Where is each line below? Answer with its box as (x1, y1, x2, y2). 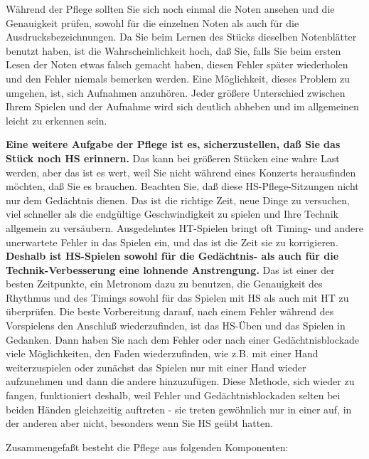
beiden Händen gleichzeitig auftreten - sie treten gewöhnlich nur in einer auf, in (6, 401, 352, 416)
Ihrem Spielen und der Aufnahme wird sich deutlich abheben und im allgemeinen (6, 99, 359, 114)
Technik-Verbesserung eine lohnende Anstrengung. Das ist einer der (6, 262, 335, 277)
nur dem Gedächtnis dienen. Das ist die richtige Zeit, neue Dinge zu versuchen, (6, 192, 350, 207)
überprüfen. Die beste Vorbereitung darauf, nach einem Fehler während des (6, 304, 334, 319)
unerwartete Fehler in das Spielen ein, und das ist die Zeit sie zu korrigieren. (6, 234, 338, 249)
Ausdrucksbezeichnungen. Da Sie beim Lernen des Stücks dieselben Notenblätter (6, 29, 357, 44)
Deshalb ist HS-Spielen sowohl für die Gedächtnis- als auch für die (6, 248, 339, 263)
